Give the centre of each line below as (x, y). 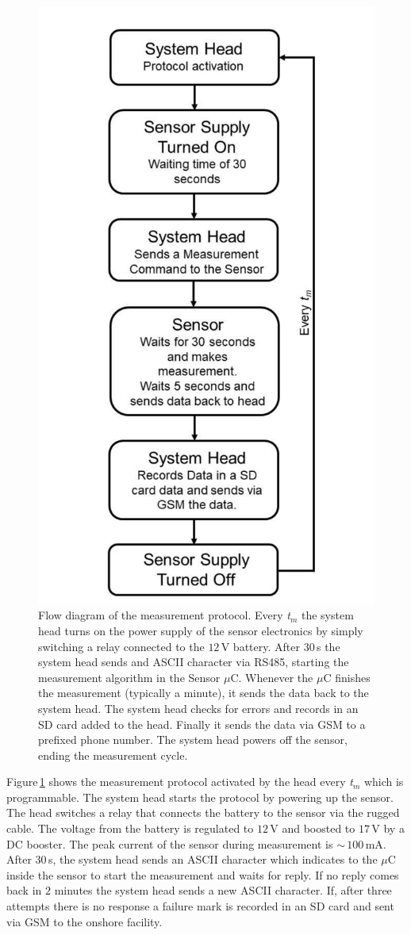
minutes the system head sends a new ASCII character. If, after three (223, 890)
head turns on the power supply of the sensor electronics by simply (201, 630)
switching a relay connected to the (121, 646)
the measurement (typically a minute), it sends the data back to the (204, 693)
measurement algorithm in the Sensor (129, 677)
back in (24, 890)
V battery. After (260, 646)
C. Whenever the (272, 677)
